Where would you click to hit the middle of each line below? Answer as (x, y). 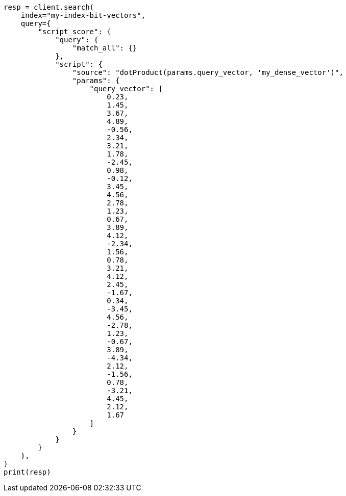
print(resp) (27, 472)
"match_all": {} (105, 48)
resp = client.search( (49, 7)
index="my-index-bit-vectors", (83, 15)
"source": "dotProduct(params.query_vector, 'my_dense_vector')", (208, 72)
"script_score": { (75, 32)
